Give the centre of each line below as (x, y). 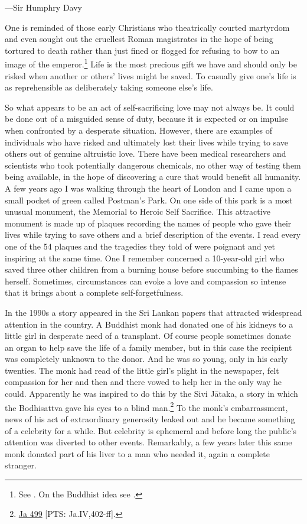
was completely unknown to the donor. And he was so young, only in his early (146, 359)
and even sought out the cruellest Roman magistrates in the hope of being (139, 39)
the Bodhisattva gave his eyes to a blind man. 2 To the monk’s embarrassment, (146, 406)
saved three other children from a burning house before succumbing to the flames (151, 269)
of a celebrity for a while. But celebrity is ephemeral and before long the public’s (151, 430)
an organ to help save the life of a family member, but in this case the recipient (148, 347)
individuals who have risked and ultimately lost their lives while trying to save (147, 142)
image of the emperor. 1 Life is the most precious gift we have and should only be (151, 63)
